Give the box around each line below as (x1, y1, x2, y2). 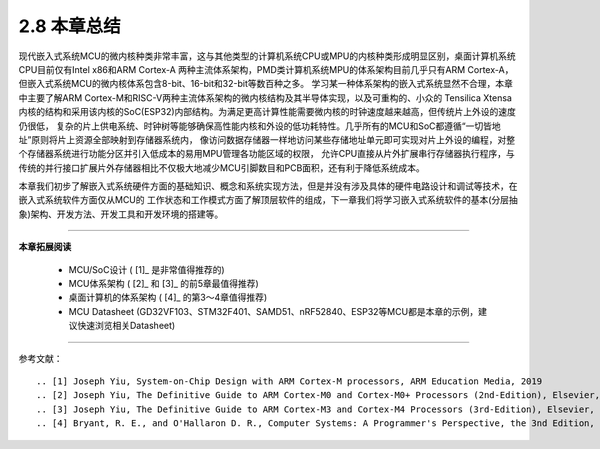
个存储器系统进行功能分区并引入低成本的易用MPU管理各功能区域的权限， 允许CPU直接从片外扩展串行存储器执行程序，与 (18, 148, 515, 160)
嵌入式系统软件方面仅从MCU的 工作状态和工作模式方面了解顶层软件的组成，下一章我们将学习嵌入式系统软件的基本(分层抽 (18, 194, 519, 206)
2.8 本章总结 (18, 15, 122, 37)
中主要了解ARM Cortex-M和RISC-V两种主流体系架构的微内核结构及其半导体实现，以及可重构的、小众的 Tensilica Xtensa (18, 91, 512, 104)
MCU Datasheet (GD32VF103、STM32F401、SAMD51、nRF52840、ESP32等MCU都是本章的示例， (68, 305, 479, 317)
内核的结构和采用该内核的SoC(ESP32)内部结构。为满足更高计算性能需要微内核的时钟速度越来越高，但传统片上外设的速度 (18, 106, 517, 118)
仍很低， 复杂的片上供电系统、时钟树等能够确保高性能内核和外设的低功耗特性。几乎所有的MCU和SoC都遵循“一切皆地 (18, 120, 501, 132)
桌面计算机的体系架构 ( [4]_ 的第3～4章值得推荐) (68, 291, 268, 304)
